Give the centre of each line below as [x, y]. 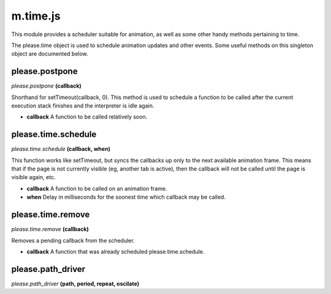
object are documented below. [50, 54]
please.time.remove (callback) [50, 229]
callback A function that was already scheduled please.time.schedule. [116, 251]
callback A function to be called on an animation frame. [97, 188]
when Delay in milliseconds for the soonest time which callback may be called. [126, 197]
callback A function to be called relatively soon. [87, 117]
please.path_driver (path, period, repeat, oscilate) [75, 284]
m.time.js [36, 16]
